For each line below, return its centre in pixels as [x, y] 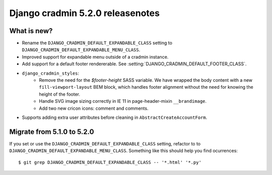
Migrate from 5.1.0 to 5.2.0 [52, 132]
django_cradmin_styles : [51, 73]
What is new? [31, 31]
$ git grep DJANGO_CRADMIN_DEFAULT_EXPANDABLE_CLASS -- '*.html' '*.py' [110, 162]
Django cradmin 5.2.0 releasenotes [84, 13]
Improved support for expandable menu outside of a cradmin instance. [95, 57]
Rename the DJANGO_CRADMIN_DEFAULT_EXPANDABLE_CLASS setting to [97, 43]
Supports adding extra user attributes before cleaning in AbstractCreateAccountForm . [115, 117]
